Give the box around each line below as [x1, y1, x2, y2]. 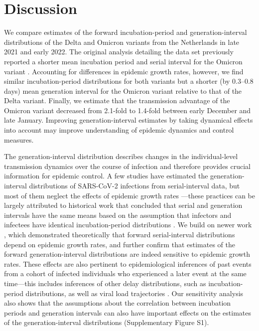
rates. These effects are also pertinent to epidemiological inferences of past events [4, 258, 252, 269]
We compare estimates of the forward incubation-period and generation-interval [4, 27, 247, 37]
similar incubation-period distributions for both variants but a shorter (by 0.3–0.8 [4, 76, 254, 86]
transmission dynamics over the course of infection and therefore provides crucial [4, 161, 251, 171]
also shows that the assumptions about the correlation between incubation [4, 298, 231, 308]
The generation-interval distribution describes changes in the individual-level [4, 151, 238, 162]
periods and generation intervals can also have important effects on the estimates [4, 307, 252, 318]
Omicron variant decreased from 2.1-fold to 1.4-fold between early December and [4, 105, 251, 115]
